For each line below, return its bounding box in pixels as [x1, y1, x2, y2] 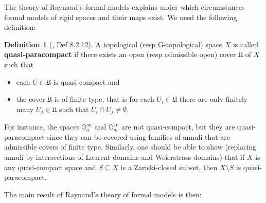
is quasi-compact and [53, 76, 120, 87]
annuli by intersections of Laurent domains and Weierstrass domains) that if [4, 151, 245, 162]
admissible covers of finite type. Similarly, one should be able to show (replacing [4, 141, 257, 152]
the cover [16, 94, 45, 104]
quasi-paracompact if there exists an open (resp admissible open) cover [4, 49, 236, 60]
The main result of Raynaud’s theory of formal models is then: [4, 189, 202, 199]
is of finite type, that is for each [54, 94, 154, 104]
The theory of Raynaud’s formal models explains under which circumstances [4, 2, 245, 12]
